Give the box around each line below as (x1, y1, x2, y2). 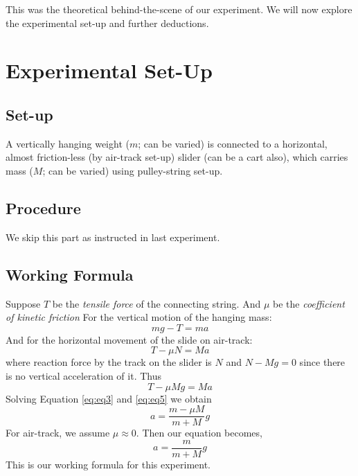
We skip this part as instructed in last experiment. (6, 229, 220, 244)
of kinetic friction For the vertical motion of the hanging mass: (6, 310, 272, 324)
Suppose (6, 296, 41, 310)
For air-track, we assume (6, 425, 110, 440)
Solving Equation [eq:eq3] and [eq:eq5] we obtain (6, 391, 212, 405)
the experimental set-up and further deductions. (6, 15, 209, 30)
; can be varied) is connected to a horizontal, (138, 136, 328, 150)
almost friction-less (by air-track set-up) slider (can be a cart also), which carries (6, 150, 348, 164)
